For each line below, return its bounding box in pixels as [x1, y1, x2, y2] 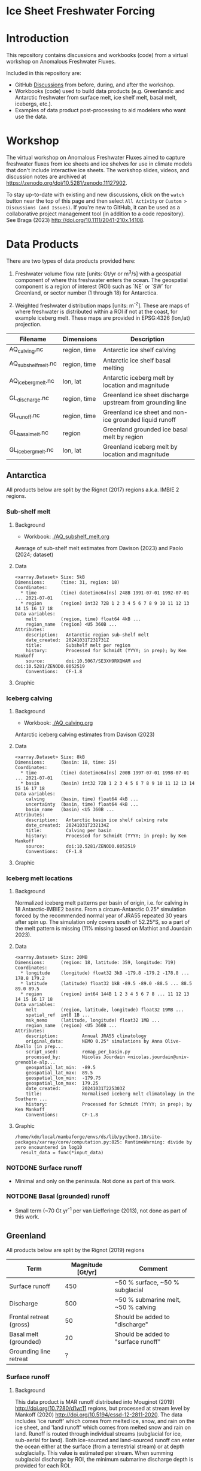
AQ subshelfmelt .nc [9, 359, 57, 369]
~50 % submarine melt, [114, 1296, 181, 1304]
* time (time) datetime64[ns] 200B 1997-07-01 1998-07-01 [20, 770, 190, 776]
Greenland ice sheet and [102, 408, 172, 416]
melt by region [102, 433, 144, 441]
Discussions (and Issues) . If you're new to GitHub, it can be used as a [6, 204, 181, 211]
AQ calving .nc [9, 345, 44, 355]
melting [102, 364, 124, 372]
